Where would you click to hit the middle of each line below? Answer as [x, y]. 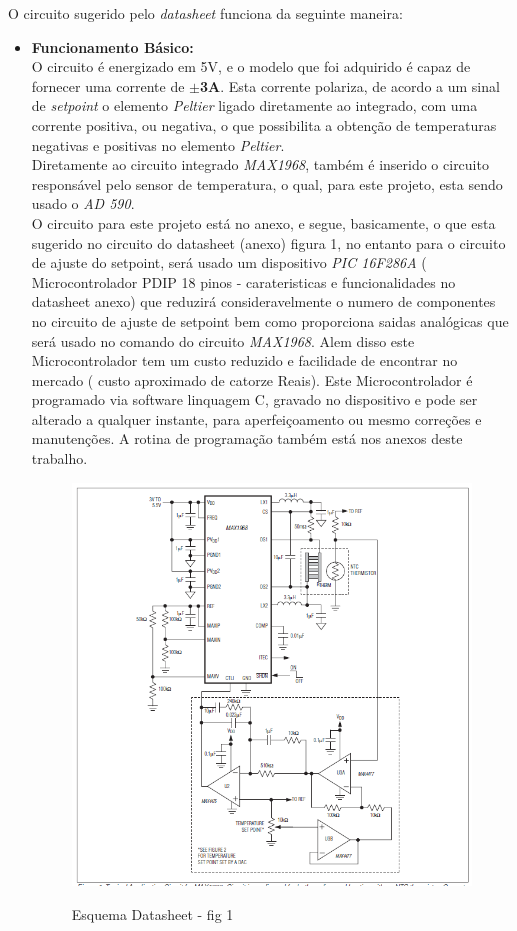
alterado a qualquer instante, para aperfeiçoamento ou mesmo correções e [256, 418]
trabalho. [59, 458]
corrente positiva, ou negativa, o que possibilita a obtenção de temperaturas [264, 124]
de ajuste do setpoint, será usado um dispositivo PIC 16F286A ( [229, 262]
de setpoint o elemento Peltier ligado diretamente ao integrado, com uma [254, 105]
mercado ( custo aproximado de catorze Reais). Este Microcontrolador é [252, 379]
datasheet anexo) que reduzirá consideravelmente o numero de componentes [263, 301]
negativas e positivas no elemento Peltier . [158, 144]
